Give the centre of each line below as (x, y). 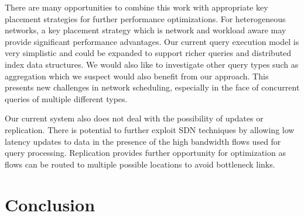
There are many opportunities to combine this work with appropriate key (136, 7)
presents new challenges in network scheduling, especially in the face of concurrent (152, 87)
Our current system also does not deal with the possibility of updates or (134, 118)
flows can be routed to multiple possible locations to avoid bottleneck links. (140, 164)
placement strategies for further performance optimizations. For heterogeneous (145, 18)
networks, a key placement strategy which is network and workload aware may (146, 30)
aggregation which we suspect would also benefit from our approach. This (137, 76)
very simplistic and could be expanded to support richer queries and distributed (148, 53)
